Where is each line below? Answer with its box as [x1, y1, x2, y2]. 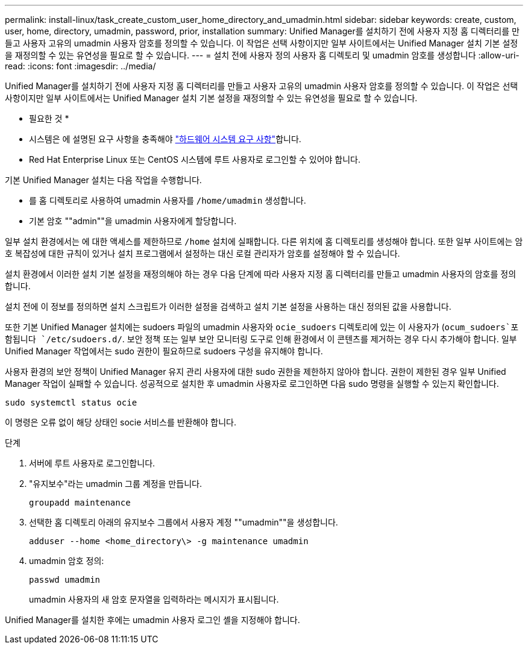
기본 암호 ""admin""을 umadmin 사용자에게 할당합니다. [29, 216, 237, 226]
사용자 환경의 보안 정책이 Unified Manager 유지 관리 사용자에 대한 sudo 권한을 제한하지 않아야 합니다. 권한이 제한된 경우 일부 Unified [5, 366, 506, 377]
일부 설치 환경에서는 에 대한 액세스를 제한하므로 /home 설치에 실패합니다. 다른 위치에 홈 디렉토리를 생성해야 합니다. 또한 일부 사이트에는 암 [5, 236, 523, 246]
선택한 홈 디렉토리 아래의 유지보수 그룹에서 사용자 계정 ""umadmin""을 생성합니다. [29, 517, 338, 527]
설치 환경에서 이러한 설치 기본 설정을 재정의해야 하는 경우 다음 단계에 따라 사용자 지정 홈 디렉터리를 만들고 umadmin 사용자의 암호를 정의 [5, 269, 517, 279]
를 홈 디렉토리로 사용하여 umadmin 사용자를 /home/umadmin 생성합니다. [29, 195, 306, 205]
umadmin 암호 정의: [29, 556, 104, 566]
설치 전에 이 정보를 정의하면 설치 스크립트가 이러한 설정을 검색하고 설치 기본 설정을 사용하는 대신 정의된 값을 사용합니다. [5, 301, 451, 312]
